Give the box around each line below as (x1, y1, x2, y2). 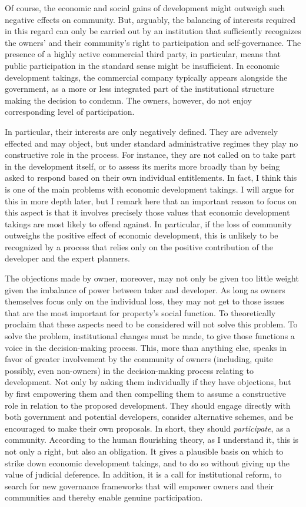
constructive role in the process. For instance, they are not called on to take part (5, 148, 296, 161)
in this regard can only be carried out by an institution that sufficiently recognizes (5, 25, 301, 37)
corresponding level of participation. (5, 105, 135, 118)
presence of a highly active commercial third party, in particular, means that (5, 48, 281, 60)
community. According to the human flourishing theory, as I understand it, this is (5, 433, 299, 446)
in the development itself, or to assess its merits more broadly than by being (5, 160, 280, 172)
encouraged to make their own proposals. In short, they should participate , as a (5, 422, 291, 434)
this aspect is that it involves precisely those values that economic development (5, 206, 290, 218)
